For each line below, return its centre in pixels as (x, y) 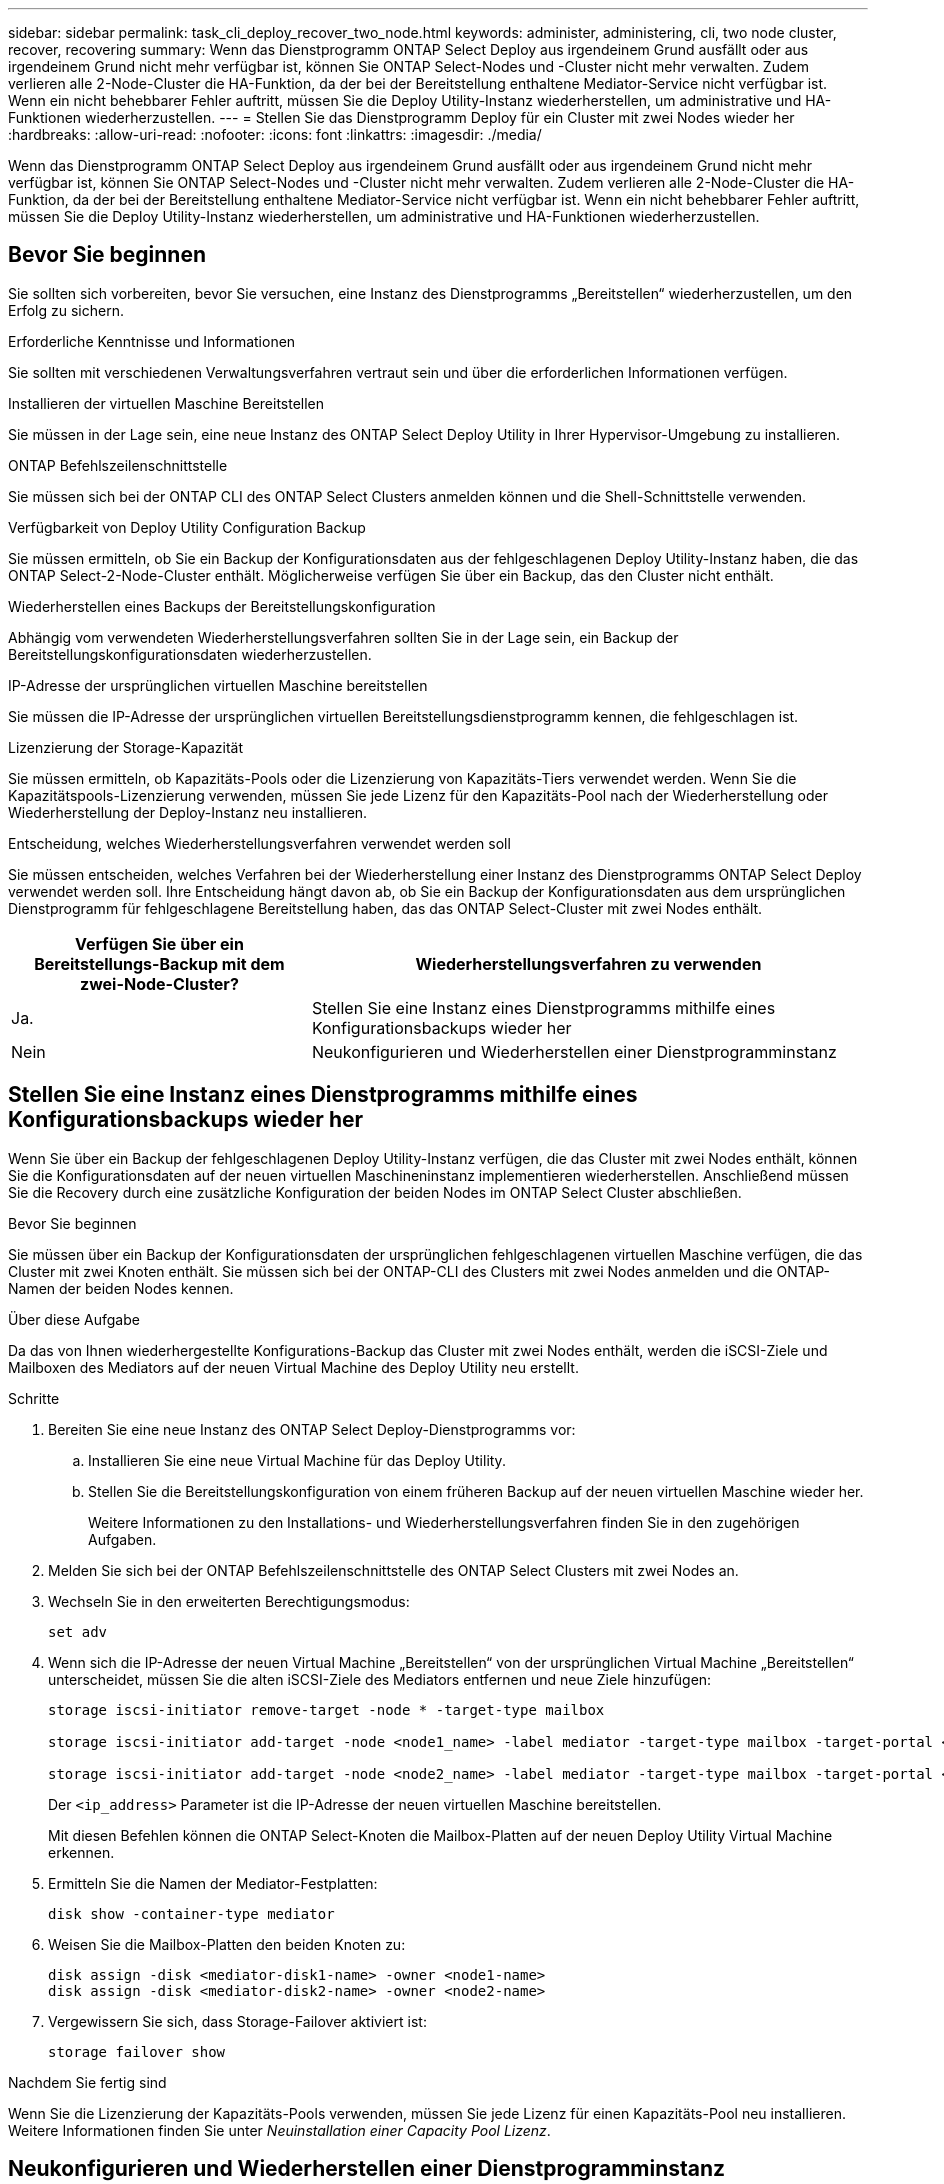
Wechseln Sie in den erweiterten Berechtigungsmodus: (229, 1601)
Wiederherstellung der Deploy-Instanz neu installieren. (188, 812)
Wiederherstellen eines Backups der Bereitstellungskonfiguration (222, 606)
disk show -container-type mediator (191, 1913)
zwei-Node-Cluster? (159, 983)
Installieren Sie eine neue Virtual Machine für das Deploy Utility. (297, 1460)
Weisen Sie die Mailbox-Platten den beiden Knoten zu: (227, 1944)
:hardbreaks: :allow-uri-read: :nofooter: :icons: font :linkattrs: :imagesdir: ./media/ (275, 134)
